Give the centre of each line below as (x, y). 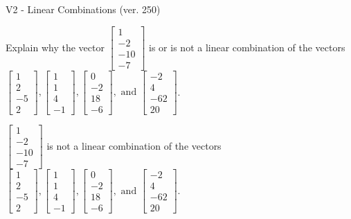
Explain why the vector (55, 47)
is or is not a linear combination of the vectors (247, 47)
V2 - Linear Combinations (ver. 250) (83, 9)
